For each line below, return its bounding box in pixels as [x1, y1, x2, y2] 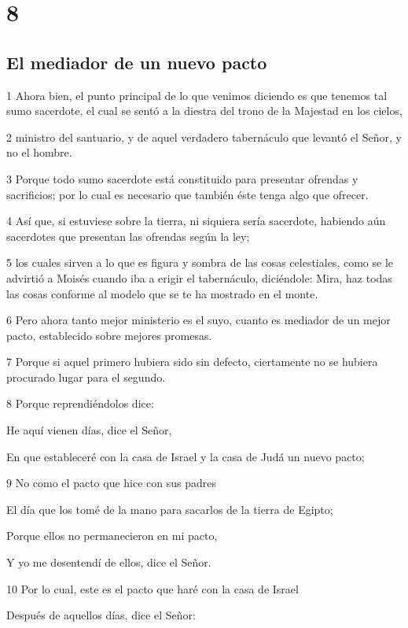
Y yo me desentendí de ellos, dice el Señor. [6, 554, 211, 571]
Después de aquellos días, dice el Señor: [6, 607, 196, 623]
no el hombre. [6, 144, 72, 161]
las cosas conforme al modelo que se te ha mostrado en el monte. [6, 285, 318, 301]
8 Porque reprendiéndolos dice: [6, 395, 154, 412]
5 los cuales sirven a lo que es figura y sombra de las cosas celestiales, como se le [6, 254, 393, 271]
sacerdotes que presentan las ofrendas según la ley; [6, 227, 250, 244]
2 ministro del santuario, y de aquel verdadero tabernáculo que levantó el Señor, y [6, 128, 402, 145]
